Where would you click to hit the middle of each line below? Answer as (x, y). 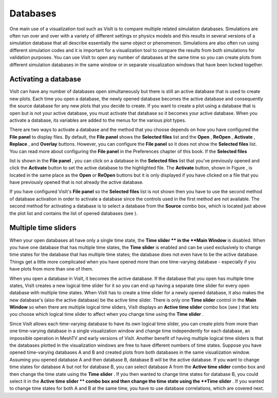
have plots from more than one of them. (51, 269)
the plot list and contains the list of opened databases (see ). (74, 213)
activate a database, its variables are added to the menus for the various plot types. (98, 120)
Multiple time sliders (43, 228)
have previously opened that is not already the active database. (76, 182)
